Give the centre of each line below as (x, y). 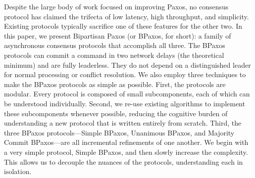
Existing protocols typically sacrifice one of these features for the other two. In (123, 26)
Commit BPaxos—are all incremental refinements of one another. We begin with (126, 142)
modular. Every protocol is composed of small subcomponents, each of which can (127, 94)
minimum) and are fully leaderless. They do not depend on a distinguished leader (127, 65)
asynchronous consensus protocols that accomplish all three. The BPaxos (115, 45)
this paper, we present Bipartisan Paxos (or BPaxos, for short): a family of (118, 35)
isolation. (18, 171)
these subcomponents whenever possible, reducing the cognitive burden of (116, 113)
